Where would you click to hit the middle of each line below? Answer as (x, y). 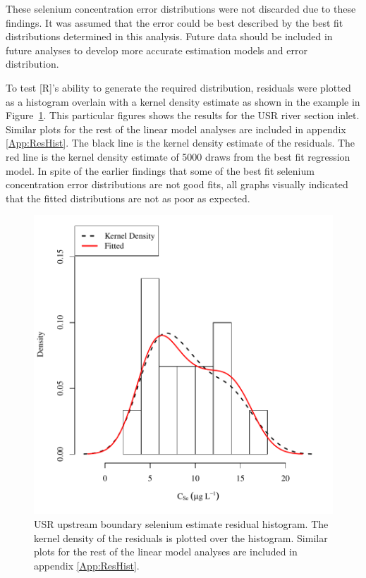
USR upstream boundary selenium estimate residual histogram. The (181, 523)
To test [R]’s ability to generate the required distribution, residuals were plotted (178, 87)
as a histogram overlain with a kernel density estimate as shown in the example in (183, 101)
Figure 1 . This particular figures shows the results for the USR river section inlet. (183, 115)
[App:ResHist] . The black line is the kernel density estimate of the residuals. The (181, 143)
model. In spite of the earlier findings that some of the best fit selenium (160, 170)
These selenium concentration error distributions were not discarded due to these (181, 8)
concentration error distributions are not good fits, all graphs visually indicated (177, 184)
